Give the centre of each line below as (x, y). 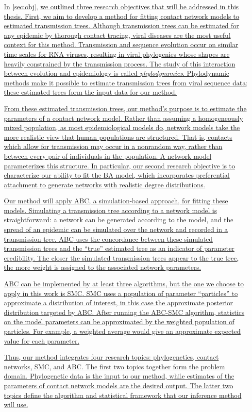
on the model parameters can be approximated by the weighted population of (119, 321)
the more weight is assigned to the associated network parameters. (102, 267)
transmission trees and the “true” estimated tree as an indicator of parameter (119, 248)
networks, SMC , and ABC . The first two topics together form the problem (115, 366)
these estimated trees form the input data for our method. (91, 92)
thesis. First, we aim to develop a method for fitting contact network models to (122, 16)
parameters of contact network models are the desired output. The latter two (118, 385)
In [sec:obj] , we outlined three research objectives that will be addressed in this (121, 6)
